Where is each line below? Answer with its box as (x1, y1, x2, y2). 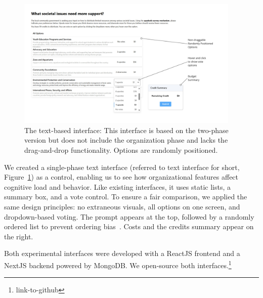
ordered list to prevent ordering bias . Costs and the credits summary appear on (4, 221, 254, 232)
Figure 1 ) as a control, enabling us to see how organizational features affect (4, 172, 239, 182)
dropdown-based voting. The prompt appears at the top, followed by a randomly (4, 211, 254, 222)
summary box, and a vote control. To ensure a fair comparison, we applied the (4, 191, 247, 202)
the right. (4, 231, 33, 241)
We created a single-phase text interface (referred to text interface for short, (4, 161, 240, 172)
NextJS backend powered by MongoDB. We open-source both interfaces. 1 (4, 258, 232, 270)
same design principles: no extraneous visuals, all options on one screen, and (4, 201, 240, 211)
